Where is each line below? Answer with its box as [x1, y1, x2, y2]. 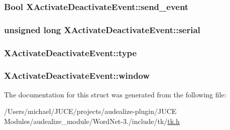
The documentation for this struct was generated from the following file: [4, 89, 226, 99]
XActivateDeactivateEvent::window [4, 69, 150, 82]
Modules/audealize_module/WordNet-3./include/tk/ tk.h [4, 115, 180, 126]
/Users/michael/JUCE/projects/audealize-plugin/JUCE [4, 106, 177, 116]
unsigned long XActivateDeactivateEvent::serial [4, 23, 200, 36]
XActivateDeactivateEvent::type [4, 46, 137, 59]
